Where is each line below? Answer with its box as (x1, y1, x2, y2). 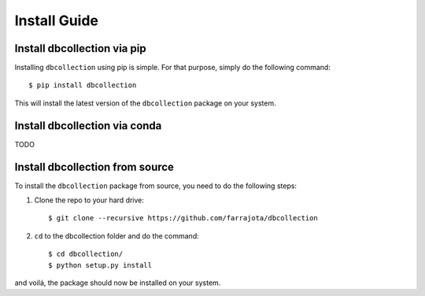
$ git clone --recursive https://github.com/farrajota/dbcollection (48, 213, 318, 223)
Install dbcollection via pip (14, 42, 146, 55)
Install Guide (14, 12, 98, 29)
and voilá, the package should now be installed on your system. (14, 278, 221, 287)
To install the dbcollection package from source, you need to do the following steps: (14, 181, 297, 191)
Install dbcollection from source (14, 160, 175, 173)
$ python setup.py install (48, 261, 153, 269)
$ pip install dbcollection (28, 81, 137, 90)
